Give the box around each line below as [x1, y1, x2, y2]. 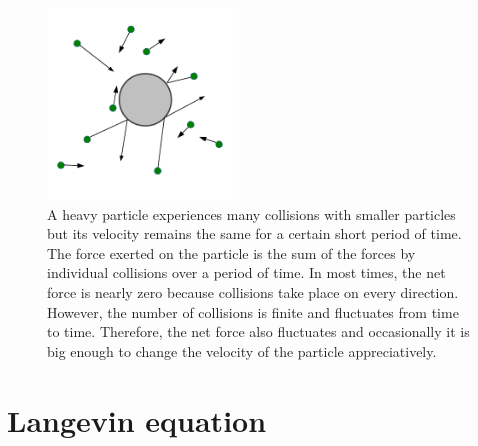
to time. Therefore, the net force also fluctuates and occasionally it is [47, 321, 470, 342]
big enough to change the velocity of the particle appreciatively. [47, 340, 437, 361]
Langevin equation [7, 399, 267, 440]
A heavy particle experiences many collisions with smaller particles [47, 203, 456, 224]
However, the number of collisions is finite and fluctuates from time [47, 301, 459, 322]
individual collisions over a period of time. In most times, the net [47, 262, 446, 283]
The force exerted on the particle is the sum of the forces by [47, 242, 416, 263]
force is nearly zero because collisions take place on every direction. [47, 281, 459, 302]
